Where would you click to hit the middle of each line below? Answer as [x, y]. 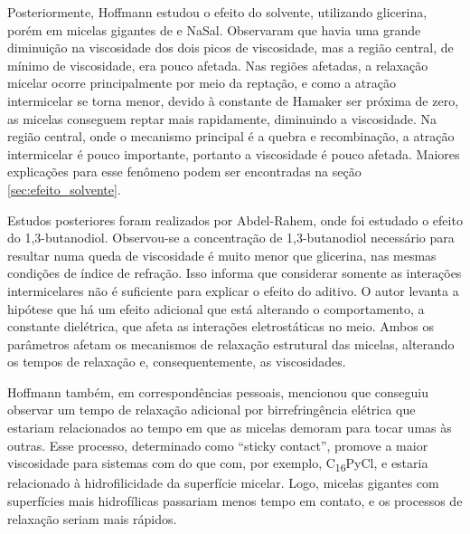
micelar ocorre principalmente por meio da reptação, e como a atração [202, 83]
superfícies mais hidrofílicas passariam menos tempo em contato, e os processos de [235, 500]
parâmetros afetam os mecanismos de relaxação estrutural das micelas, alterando [231, 343]
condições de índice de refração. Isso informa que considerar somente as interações [235, 273]
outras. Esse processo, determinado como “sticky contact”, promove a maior [218, 445]
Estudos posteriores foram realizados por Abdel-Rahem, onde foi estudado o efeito [235, 219]
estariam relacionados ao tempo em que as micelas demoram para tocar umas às [230, 428]
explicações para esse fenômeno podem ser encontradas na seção [184, 172]
